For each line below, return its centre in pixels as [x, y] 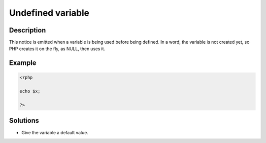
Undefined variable [49, 13]
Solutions [24, 121]
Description [28, 30]
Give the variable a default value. [55, 132]
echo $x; [30, 91]
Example [23, 63]
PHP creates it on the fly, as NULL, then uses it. [57, 49]
